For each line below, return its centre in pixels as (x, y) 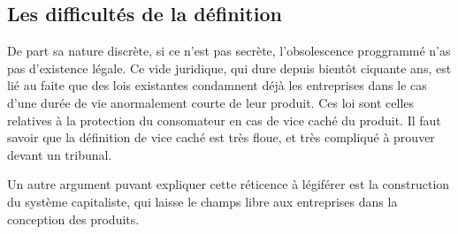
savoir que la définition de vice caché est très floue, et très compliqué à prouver (221, 137)
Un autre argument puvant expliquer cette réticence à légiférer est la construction (229, 184)
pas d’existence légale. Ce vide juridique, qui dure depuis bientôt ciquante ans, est (229, 68)
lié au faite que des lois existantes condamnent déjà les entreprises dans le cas (217, 85)
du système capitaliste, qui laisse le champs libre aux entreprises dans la (202, 201)
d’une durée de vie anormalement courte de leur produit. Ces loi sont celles (211, 102)
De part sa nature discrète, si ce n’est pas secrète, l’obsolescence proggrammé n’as (229, 51)
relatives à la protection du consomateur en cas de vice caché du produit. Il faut (224, 120)
